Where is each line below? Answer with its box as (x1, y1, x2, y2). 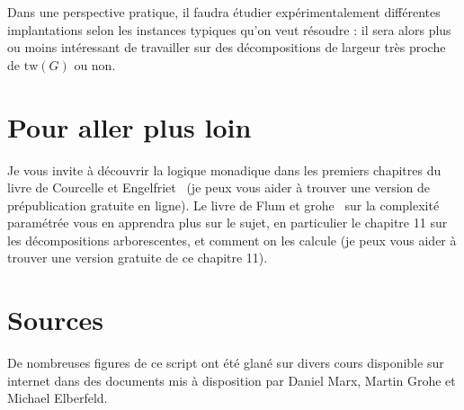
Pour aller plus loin (7, 108, 252, 145)
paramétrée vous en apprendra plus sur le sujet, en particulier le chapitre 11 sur (7, 213, 448, 232)
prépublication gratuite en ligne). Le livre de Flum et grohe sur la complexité (7, 195, 440, 214)
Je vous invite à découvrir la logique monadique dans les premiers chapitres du (7, 160, 442, 179)
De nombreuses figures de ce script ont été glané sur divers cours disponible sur (7, 353, 444, 372)
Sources (7, 301, 103, 338)
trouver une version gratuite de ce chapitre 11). (7, 248, 268, 267)
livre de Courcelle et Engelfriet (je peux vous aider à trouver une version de (7, 178, 431, 197)
